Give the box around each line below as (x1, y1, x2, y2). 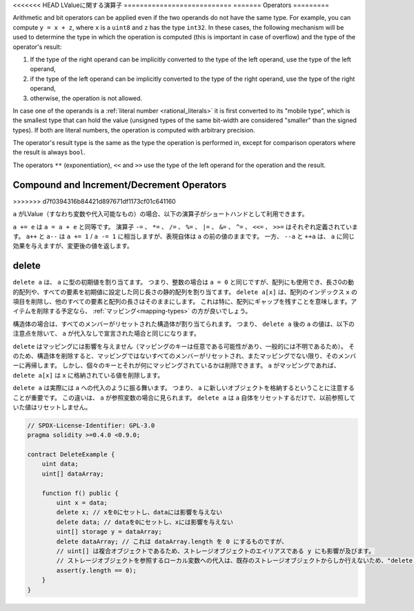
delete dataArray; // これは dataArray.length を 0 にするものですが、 (56, 537, 288, 545)
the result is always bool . (12, 148, 86, 157)
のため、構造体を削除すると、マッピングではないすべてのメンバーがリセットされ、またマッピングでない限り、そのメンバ (12, 351, 357, 360)
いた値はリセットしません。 (12, 403, 92, 411)
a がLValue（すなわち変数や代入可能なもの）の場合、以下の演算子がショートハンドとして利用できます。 (12, 210, 308, 218)
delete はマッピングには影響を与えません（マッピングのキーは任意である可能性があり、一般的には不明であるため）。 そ (12, 342, 355, 350)
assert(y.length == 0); (56, 566, 137, 574)
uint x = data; (56, 499, 108, 507)
